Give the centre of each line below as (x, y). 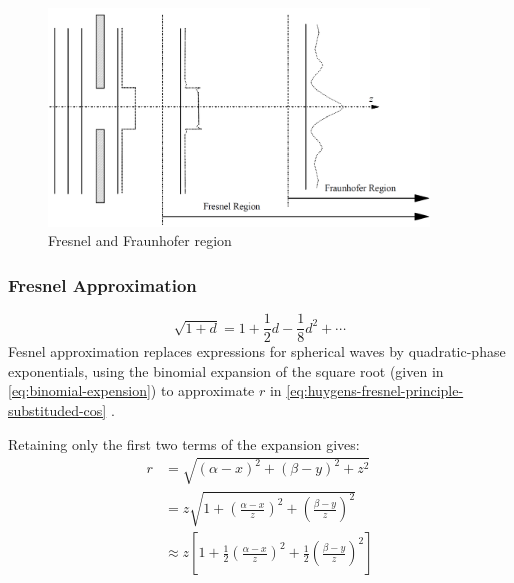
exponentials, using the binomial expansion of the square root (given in (226, 370)
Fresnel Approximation (102, 284)
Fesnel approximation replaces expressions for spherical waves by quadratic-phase (257, 351)
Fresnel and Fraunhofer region (140, 240)
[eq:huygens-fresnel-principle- (375, 390)
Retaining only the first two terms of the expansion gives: (184, 443)
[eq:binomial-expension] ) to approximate (131, 390)
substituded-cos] (57, 409)
